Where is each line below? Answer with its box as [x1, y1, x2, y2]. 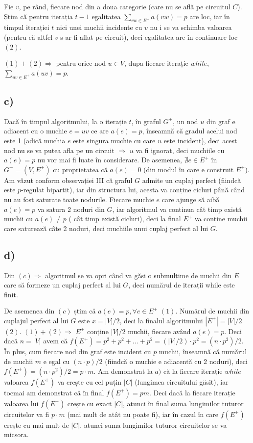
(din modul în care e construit [143, 164, 234, 174]
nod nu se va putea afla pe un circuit [4, 145, 115, 155]
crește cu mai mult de [4, 419, 69, 430]
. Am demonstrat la [93, 365, 153, 376]
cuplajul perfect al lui [4, 315, 69, 325]
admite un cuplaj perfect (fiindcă [142, 175, 241, 185]
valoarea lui [4, 398, 39, 408]
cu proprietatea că [53, 164, 108, 174]
